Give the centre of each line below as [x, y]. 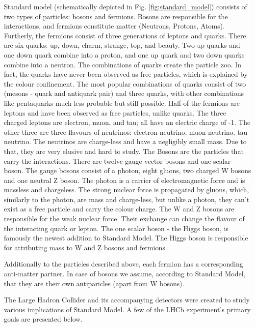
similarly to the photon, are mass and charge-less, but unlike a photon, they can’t [127, 199]
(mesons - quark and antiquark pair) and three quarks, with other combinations [124, 93]
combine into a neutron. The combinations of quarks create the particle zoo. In [123, 64]
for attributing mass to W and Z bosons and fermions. [86, 247]
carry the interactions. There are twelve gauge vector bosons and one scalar [117, 161]
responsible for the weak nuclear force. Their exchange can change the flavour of [124, 219]
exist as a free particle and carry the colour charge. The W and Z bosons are [119, 209]
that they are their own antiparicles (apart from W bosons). [94, 283]
